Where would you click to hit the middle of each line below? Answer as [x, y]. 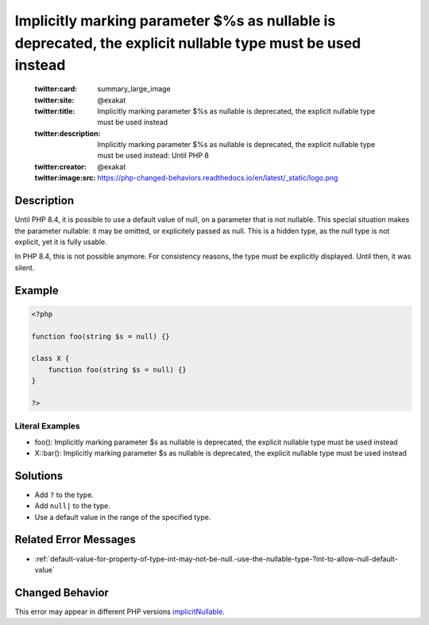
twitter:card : [56, 89]
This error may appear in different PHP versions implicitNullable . [120, 611]
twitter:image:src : [65, 178]
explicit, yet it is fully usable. [61, 242]
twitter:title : [55, 111]
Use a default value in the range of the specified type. [123, 517]
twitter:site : [54, 100]
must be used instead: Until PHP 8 [153, 156]
